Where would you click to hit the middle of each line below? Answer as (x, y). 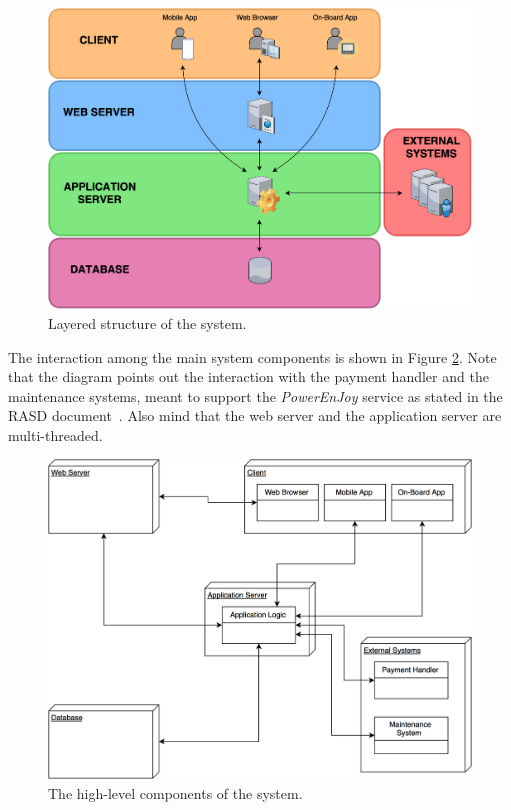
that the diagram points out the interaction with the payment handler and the (248, 376)
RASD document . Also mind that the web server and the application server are (255, 415)
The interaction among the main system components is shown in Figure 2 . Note (252, 356)
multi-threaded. (55, 434)
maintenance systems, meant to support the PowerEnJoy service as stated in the (255, 395)
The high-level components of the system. (175, 793)
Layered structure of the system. (147, 322)
